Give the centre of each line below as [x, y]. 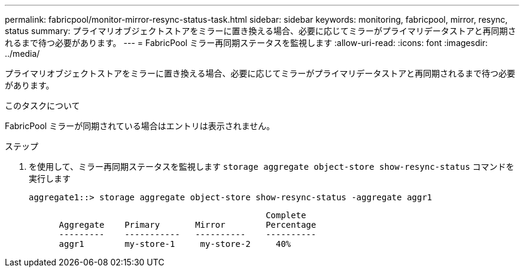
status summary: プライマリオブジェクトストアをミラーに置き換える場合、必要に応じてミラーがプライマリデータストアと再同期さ [261, 31]
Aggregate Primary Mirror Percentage [188, 225]
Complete [286, 215]
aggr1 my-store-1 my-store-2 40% [175, 244]
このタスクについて [42, 106]
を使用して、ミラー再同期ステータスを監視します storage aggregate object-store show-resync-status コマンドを [272, 166]
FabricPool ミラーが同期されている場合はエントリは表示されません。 [140, 126]
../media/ [22, 54]
